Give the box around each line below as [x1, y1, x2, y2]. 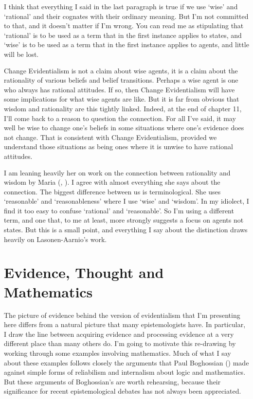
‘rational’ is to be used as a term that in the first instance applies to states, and [4, 30, 242, 40]
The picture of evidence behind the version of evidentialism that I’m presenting [4, 310, 240, 320]
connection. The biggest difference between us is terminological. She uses [4, 186, 221, 196]
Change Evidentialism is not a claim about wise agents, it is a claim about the [4, 65, 238, 75]
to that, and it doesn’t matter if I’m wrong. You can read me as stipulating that [4, 20, 244, 31]
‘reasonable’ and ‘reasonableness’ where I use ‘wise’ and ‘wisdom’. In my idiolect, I [4, 196, 249, 206]
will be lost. [4, 49, 39, 59]
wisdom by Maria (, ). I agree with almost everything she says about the [4, 177, 220, 187]
